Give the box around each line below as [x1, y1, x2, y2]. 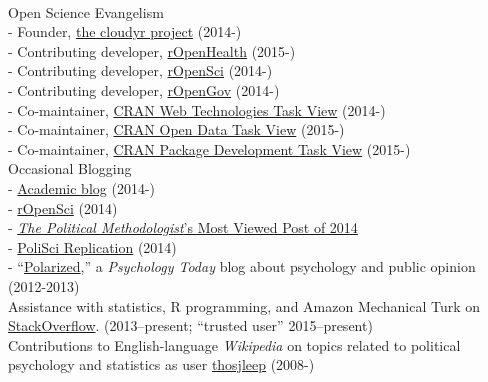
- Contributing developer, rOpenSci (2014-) [8, 60, 273, 81]
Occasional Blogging [8, 158, 132, 179]
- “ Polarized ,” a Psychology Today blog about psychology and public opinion [8, 256, 476, 277]
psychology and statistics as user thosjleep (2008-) [8, 354, 315, 375]
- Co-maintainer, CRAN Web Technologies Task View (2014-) [8, 99, 386, 120]
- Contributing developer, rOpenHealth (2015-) [8, 40, 296, 61]
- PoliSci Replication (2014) [8, 236, 177, 257]
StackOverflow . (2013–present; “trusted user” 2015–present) [8, 315, 373, 336]
